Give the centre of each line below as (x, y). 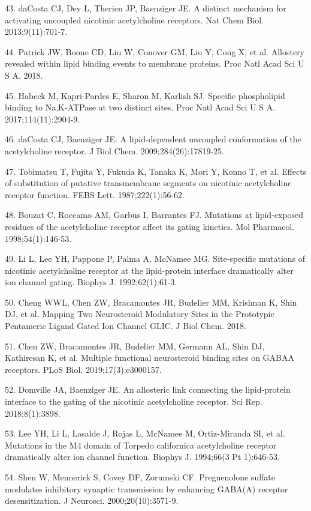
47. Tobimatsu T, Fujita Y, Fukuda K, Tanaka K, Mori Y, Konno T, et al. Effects (156, 171)
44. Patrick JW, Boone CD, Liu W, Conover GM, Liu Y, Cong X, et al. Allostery (155, 51)
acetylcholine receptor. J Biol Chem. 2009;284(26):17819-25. (115, 150)
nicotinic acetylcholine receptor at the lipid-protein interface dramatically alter (149, 270)
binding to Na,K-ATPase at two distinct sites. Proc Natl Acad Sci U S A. (140, 107)
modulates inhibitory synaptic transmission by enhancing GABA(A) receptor (147, 488)
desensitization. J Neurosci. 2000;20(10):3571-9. (92, 500)
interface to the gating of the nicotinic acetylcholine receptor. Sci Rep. (134, 401)
